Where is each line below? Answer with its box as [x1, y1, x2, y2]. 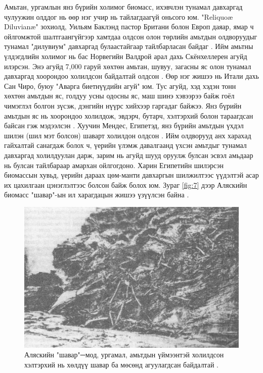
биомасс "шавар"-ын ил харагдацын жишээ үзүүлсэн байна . [4, 189, 189, 200]
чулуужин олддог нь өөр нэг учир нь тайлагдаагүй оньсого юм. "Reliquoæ [4, 11, 233, 22]
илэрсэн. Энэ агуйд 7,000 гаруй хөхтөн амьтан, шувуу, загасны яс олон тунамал [4, 61, 251, 71]
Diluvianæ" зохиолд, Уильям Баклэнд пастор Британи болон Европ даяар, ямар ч [4, 21, 254, 32]
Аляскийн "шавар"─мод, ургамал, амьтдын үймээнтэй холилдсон [24, 349, 224, 360]
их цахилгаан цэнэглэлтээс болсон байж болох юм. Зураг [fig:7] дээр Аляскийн [4, 179, 247, 190]
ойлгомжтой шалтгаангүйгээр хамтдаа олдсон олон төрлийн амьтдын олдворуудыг [4, 31, 257, 41]
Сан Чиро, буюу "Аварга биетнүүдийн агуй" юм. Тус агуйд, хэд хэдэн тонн [4, 80, 236, 91]
